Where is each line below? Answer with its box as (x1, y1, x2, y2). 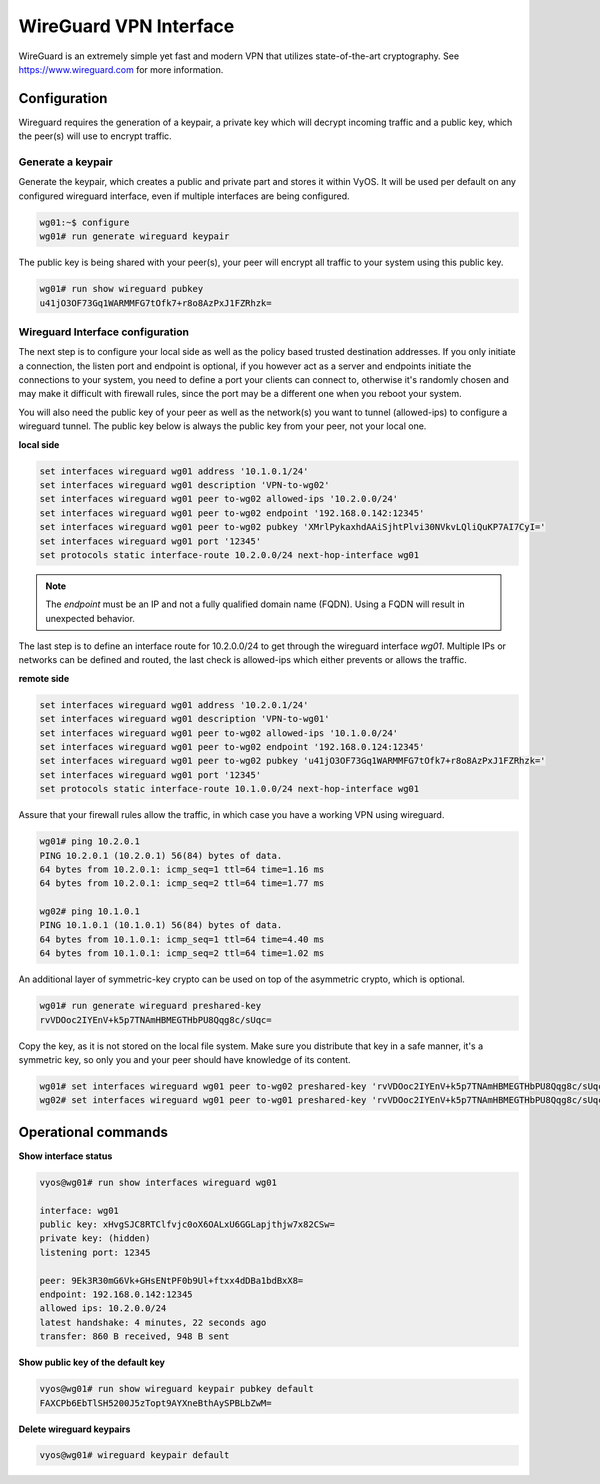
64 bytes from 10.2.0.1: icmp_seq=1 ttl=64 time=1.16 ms (39, 863, 325, 875)
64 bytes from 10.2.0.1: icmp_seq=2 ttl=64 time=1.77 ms (39, 878, 325, 889)
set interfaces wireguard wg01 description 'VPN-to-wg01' (39, 713, 330, 725)
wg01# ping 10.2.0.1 (39, 836, 140, 847)
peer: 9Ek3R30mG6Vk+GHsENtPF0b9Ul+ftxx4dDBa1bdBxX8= (39, 1275, 304, 1286)
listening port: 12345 (39, 1246, 151, 1258)
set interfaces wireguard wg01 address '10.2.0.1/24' (39, 699, 309, 710)
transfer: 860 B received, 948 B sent (39, 1331, 230, 1342)
